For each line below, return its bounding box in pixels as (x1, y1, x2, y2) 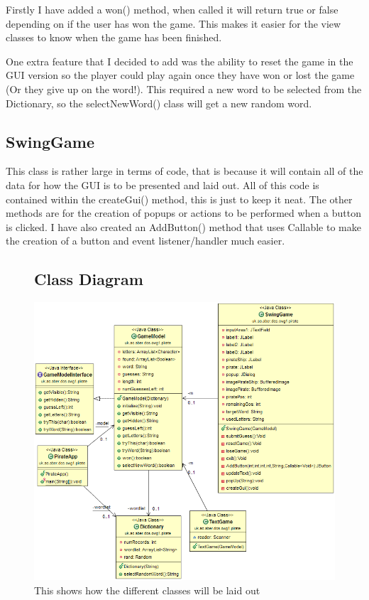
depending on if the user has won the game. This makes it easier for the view (6, 16, 341, 31)
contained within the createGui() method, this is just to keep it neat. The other (6, 191, 353, 206)
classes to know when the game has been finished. (6, 30, 222, 45)
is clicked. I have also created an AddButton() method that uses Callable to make (6, 219, 361, 234)
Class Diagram (34, 268, 143, 290)
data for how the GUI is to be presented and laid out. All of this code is (6, 177, 319, 192)
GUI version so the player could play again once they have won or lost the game (6, 68, 355, 82)
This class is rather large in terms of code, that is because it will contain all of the (6, 164, 363, 178)
